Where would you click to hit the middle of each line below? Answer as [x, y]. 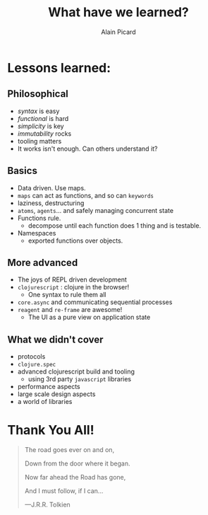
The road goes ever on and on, [69, 450]
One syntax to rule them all [67, 295]
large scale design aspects [56, 394]
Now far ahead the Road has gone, [75, 478]
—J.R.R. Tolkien [47, 505]
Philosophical [38, 94]
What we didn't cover [55, 339]
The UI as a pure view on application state [89, 317]
